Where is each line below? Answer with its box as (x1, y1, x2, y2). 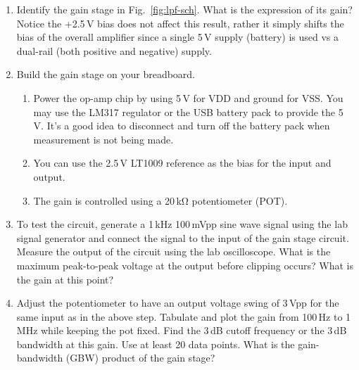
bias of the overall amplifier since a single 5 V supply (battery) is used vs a (16, 30, 339, 44)
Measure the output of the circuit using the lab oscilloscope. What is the (16, 244, 331, 259)
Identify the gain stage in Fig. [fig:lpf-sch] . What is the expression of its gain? (16, 2, 353, 16)
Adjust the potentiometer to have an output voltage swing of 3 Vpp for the (16, 295, 339, 310)
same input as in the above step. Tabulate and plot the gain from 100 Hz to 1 (16, 309, 351, 324)
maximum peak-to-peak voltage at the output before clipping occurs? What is (16, 257, 353, 272)
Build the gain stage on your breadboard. (16, 67, 195, 82)
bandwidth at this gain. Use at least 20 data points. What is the (16, 336, 295, 351)
